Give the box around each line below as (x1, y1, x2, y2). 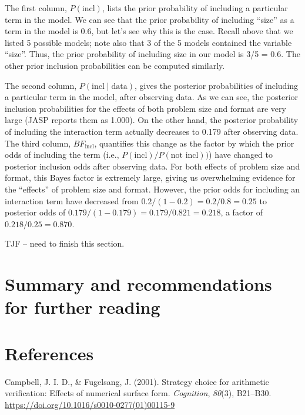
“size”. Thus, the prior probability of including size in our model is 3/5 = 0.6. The (5, 48, 300, 60)
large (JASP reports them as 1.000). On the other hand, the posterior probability (5, 114, 299, 126)
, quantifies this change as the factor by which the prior (94, 137, 294, 149)
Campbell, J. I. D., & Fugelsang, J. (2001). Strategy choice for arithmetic (5, 375, 269, 387)
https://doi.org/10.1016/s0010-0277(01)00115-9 (5, 398, 175, 410)
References (5, 341, 94, 365)
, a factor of (220, 206, 263, 218)
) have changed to (209, 148, 273, 161)
